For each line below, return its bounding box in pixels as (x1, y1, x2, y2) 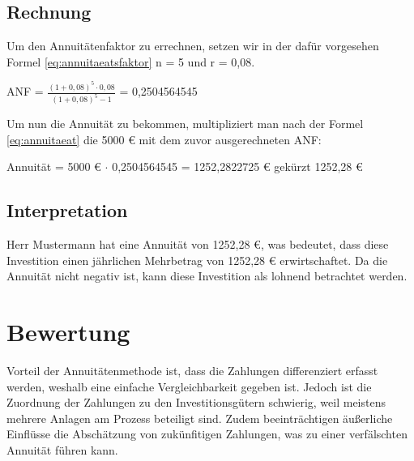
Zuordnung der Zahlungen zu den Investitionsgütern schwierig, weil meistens (6, 394, 386, 411)
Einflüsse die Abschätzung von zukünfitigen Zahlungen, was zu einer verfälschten (6, 425, 408, 442)
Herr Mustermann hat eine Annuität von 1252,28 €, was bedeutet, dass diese (6, 236, 389, 253)
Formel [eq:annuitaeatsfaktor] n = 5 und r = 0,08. (6, 53, 255, 70)
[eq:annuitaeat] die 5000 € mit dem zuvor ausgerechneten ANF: (6, 130, 322, 147)
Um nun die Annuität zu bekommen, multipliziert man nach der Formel (6, 115, 364, 132)
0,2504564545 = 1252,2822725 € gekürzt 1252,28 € (112, 158, 363, 175)
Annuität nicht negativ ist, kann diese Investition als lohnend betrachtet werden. (6, 267, 408, 284)
